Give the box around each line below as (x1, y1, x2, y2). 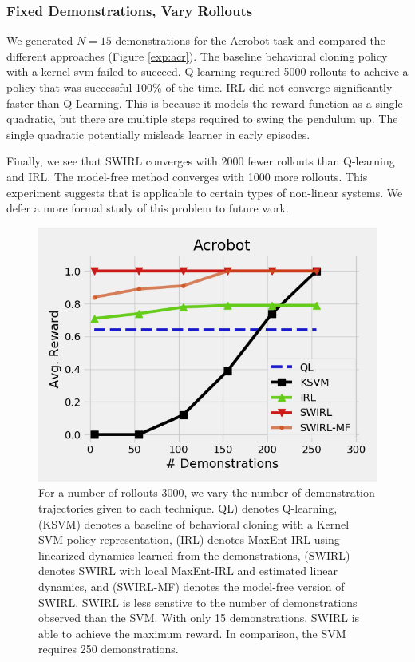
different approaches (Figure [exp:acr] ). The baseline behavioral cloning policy (6, 47, 388, 64)
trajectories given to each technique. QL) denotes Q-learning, (38, 499, 338, 516)
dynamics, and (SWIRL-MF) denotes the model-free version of (38, 577, 345, 594)
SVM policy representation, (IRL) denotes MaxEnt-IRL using (38, 531, 340, 548)
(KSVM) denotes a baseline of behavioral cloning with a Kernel (38, 515, 350, 532)
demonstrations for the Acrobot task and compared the (115, 32, 385, 49)
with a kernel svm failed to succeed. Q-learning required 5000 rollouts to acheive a (6, 63, 409, 80)
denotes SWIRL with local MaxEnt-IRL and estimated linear (38, 562, 338, 579)
